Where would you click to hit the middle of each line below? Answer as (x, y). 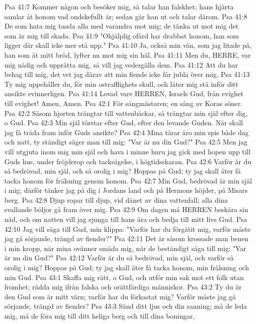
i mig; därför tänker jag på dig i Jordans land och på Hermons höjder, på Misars (126, 190)
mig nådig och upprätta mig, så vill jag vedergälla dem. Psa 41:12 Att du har (121, 64)
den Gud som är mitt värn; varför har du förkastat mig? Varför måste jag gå (120, 296)
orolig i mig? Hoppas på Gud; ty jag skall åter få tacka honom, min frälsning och (127, 268)
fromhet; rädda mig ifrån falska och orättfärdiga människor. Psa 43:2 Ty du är (123, 287)
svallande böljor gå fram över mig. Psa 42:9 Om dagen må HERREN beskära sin (126, 209)
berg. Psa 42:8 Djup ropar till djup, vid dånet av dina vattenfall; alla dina (116, 199)
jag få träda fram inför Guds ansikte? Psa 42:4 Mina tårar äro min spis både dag (127, 132)
